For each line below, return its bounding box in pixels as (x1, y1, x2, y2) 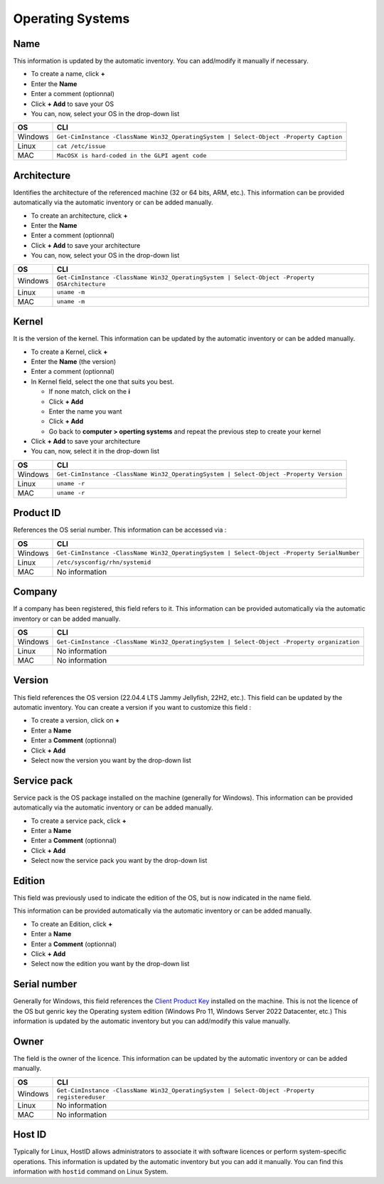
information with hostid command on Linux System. (13, 1168, 169, 1176)
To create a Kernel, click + (31, 347, 108, 356)
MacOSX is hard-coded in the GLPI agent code (56, 152, 207, 159)
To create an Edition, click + (31, 919, 113, 928)
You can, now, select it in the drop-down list (31, 447, 160, 456)
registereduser (56, 1093, 106, 1101)
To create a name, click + (31, 70, 106, 78)
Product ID (13, 507, 61, 519)
